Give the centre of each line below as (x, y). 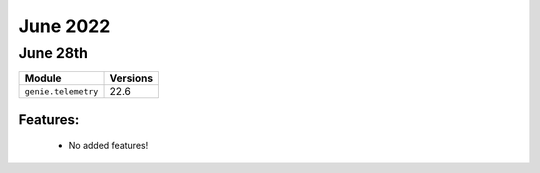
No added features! (108, 146)
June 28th (53, 53)
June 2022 (64, 26)
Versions (131, 78)
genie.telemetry (61, 91)
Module (43, 78)
